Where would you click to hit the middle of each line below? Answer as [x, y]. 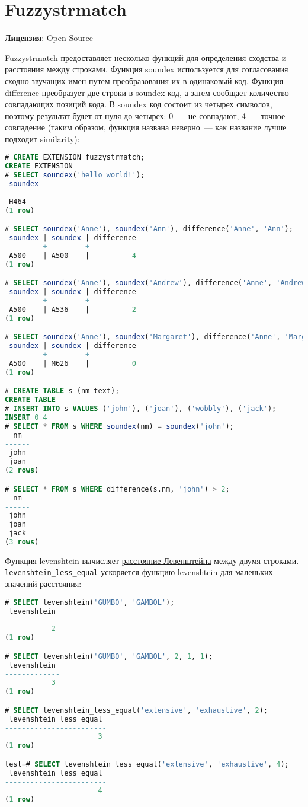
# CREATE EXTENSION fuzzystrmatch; [75, 157]
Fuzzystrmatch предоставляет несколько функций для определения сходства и [146, 57]
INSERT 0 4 [26, 417]
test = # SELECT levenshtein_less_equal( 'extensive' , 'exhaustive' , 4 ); [147, 764]
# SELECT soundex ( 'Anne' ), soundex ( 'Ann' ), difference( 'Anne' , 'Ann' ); [149, 229]
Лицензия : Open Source [49, 38]
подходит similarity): [42, 138]
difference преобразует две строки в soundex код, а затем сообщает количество [147, 92]
